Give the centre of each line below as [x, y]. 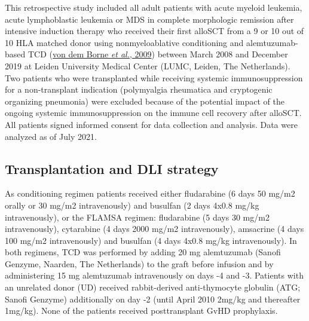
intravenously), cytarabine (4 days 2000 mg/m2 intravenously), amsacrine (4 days [154, 229]
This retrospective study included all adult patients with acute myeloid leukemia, [154, 7]
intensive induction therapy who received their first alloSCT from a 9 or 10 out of [154, 31]
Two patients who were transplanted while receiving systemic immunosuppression [154, 77]
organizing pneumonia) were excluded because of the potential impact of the [145, 101]
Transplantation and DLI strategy [112, 168]
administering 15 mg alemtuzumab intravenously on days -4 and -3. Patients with [154, 275]
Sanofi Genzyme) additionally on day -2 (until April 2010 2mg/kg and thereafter [153, 299]
